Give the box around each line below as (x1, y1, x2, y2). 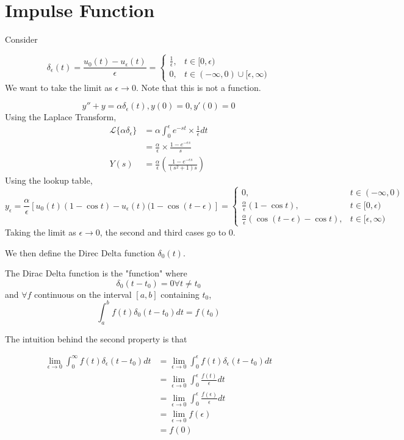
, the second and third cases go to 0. (99, 225, 236, 238)
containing (161, 287, 200, 300)
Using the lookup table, (5, 174, 93, 187)
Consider (5, 33, 38, 46)
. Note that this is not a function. (135, 81, 261, 93)
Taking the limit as (5, 225, 76, 238)
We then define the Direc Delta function (5, 246, 155, 259)
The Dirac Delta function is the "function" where (5, 267, 187, 280)
